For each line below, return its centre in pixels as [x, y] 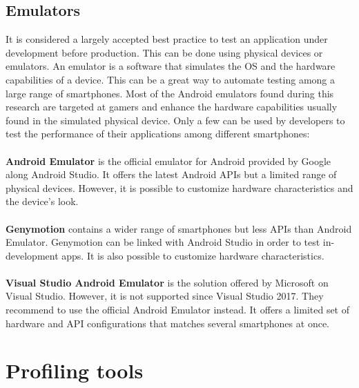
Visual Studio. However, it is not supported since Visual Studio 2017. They [165, 296]
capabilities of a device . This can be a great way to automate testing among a [170, 79]
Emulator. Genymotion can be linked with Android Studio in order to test [163, 242]
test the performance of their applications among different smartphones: [158, 134]
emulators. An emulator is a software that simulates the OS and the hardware [171, 66]
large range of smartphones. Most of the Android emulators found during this [170, 93]
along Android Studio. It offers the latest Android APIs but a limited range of [171, 174]
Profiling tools [75, 370]
